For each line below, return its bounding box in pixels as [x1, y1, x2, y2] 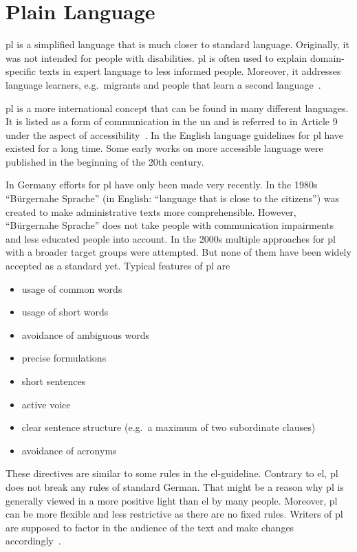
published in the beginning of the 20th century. [6, 154, 204, 168]
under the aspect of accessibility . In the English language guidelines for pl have [6, 127, 344, 142]
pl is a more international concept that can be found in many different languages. [6, 100, 349, 115]
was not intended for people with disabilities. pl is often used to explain [6, 50, 307, 65]
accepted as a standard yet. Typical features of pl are [6, 258, 230, 273]
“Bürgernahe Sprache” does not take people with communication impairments [6, 218, 334, 232]
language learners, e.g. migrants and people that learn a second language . [6, 77, 321, 91]
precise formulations [21, 351, 107, 365]
